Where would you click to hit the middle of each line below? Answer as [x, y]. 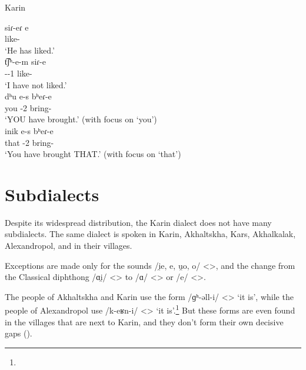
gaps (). [19, 333]
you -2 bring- [28, 107]
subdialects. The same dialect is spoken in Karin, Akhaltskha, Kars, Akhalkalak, [150, 234]
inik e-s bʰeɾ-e [29, 130]
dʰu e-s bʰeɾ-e [28, 96]
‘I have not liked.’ [36, 84]
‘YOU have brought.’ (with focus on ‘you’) [81, 119]
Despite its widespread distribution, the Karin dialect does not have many [138, 222]
